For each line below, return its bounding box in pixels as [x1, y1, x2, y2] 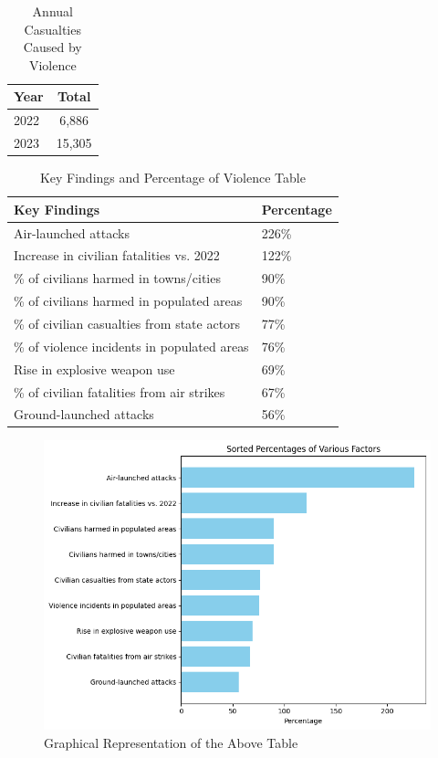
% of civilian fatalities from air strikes [14, 382, 225, 401]
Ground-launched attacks [14, 405, 154, 424]
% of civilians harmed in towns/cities [14, 268, 221, 288]
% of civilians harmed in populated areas [14, 291, 243, 311]
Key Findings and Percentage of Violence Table [39, 168, 306, 187]
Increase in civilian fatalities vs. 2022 [14, 246, 220, 265]
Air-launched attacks [14, 223, 130, 242]
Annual [32, 2, 73, 20]
